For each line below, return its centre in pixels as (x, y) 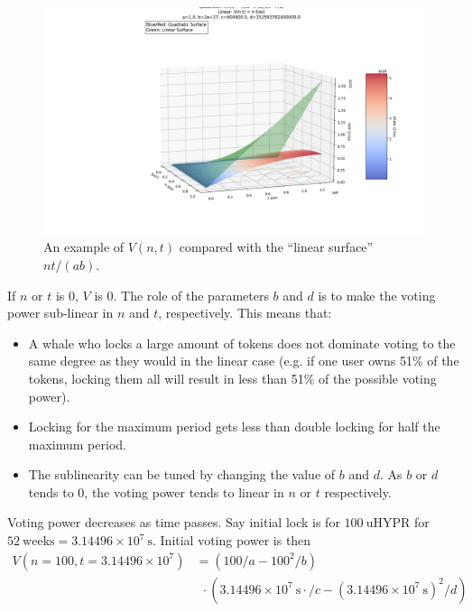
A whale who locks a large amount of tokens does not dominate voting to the (242, 343)
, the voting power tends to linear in (184, 491)
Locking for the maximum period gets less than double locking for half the (234, 427)
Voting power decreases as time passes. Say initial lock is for (174, 522)
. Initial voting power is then (231, 540)
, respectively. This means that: (245, 313)
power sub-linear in (60, 313)
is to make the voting (377, 295)
